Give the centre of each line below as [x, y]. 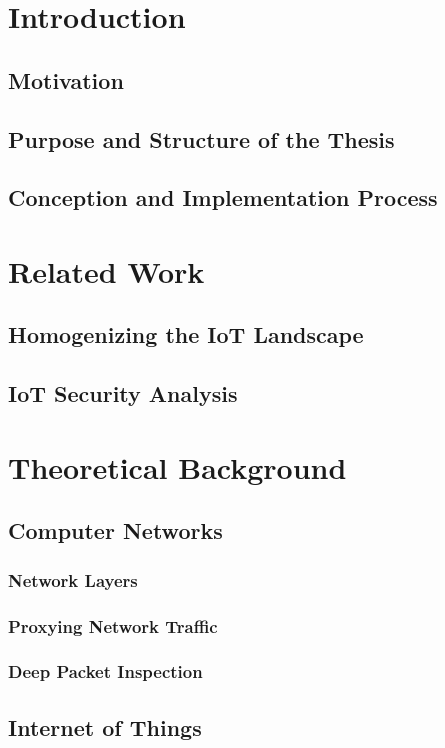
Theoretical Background [177, 466]
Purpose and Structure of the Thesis [201, 138]
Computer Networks [115, 530]
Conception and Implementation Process [223, 197]
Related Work [106, 270]
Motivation [66, 79]
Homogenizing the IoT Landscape [186, 334]
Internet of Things [105, 726]
